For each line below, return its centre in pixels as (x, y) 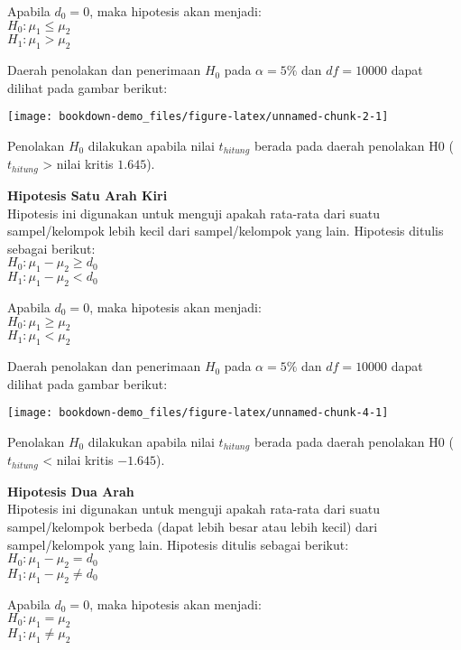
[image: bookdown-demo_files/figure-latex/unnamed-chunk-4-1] (198, 413)
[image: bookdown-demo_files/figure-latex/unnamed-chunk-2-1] (198, 117)
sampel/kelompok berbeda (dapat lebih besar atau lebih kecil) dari (193, 527)
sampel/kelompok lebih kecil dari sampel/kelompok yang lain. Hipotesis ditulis (226, 231)
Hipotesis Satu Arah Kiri (88, 195)
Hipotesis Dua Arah (71, 491)
